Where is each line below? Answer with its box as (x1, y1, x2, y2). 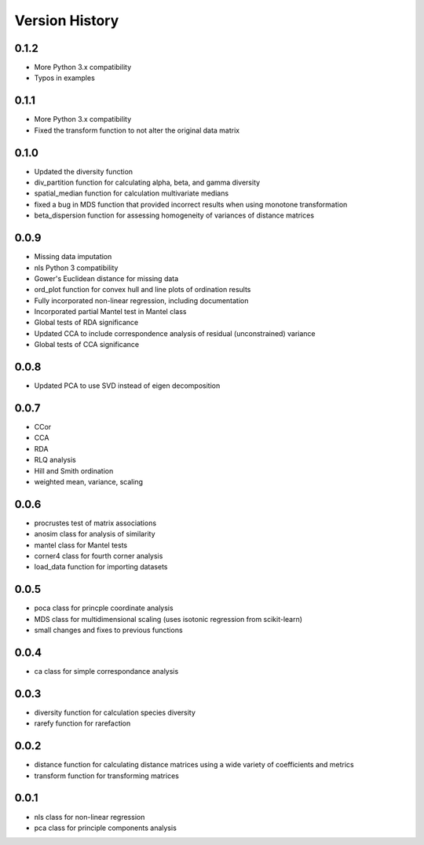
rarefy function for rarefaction (34, 719, 131, 728)
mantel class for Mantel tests (34, 540, 128, 550)
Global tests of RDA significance (34, 318, 139, 327)
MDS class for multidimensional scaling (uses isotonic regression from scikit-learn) (34, 614, 302, 624)
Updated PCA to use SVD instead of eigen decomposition (34, 381, 221, 390)
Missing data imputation (34, 252, 112, 262)
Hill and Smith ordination (34, 466, 114, 475)
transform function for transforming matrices (34, 770, 180, 781)
